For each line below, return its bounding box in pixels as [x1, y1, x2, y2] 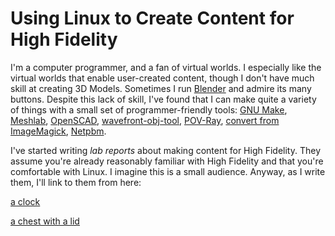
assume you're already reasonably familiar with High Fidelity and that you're [10, 155, 324, 167]
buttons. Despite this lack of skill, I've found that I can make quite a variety [10, 93, 317, 105]
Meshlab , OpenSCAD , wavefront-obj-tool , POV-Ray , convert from [10, 114, 280, 126]
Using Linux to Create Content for [10, 7, 295, 30]
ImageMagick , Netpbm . [10, 125, 107, 137]
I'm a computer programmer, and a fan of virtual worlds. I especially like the [10, 61, 322, 73]
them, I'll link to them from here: [10, 176, 142, 188]
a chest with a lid [10, 215, 80, 227]
